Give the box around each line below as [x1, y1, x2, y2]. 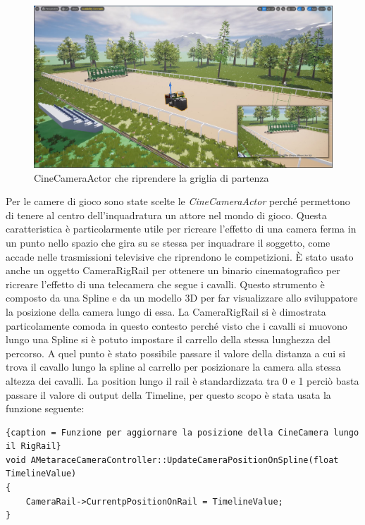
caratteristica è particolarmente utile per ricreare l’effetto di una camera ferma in [6, 221, 357, 236]
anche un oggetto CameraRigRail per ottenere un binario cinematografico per [6, 263, 340, 278]
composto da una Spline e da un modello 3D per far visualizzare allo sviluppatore [6, 290, 358, 305]
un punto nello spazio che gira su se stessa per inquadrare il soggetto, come [6, 235, 330, 249]
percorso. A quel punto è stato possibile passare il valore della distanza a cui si [6, 345, 346, 360]
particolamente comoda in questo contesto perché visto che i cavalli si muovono [6, 318, 347, 333]
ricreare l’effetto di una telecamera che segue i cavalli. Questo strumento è [6, 276, 325, 291]
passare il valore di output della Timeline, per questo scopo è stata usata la [6, 387, 331, 402]
